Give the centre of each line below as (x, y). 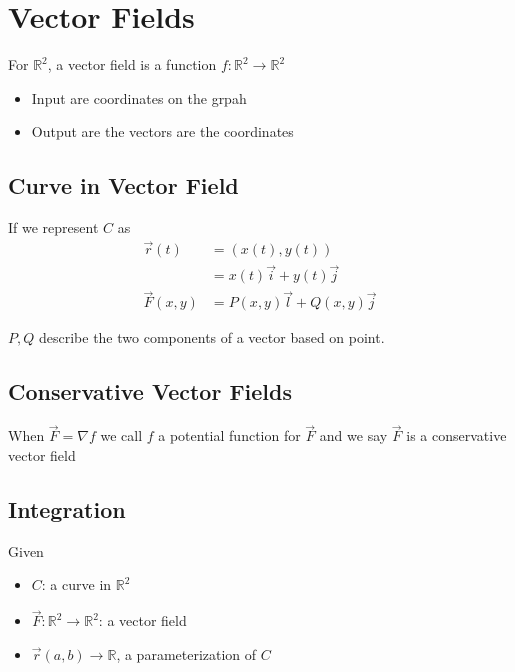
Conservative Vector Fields (150, 391)
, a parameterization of (186, 653)
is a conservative (456, 435)
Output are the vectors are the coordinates (162, 131)
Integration (67, 509)
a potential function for (229, 435)
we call (121, 435)
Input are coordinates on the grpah (139, 97)
